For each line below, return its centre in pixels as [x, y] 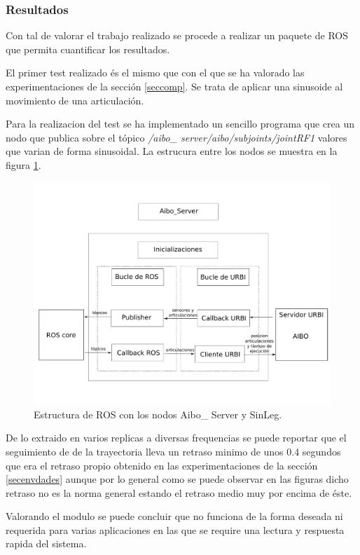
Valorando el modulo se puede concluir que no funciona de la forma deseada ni [174, 516]
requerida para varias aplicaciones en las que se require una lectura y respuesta [175, 529]
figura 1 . [23, 164]
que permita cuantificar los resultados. [88, 49]
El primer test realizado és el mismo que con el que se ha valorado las [155, 73]
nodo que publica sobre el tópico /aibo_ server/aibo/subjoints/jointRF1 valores [176, 137]
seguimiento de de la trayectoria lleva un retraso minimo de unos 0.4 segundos [173, 451]
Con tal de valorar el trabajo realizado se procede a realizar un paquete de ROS [177, 35]
